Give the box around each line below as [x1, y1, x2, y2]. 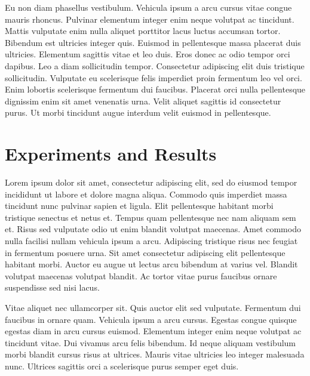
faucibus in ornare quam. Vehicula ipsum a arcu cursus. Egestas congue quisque [5, 313, 297, 325]
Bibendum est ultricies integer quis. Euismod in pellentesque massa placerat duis [5, 36, 301, 48]
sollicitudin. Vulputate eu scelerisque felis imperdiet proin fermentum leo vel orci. [5, 71, 302, 84]
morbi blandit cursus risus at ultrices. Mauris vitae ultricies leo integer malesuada [5, 348, 305, 360]
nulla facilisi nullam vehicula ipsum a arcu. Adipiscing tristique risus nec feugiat [5, 235, 298, 247]
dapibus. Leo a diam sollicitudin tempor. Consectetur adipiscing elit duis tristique [5, 59, 305, 72]
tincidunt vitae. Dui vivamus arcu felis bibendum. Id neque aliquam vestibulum [5, 336, 296, 349]
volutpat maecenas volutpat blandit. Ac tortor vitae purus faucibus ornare [5, 269, 277, 282]
